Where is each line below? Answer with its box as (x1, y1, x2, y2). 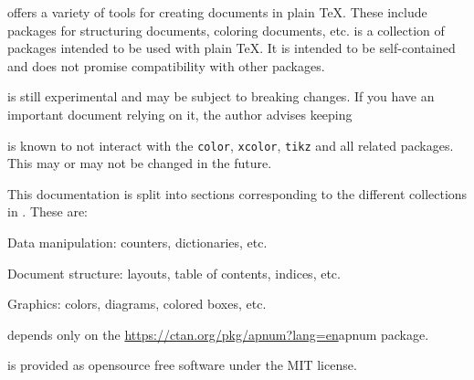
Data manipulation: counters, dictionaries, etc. (7, 233, 268, 251)
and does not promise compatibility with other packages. (7, 56, 325, 75)
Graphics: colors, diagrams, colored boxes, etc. (7, 294, 267, 313)
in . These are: (7, 202, 88, 221)
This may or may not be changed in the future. (7, 153, 272, 173)
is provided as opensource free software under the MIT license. (7, 355, 357, 375)
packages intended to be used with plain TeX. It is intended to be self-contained (7, 38, 456, 58)
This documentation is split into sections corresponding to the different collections (7, 184, 468, 203)
